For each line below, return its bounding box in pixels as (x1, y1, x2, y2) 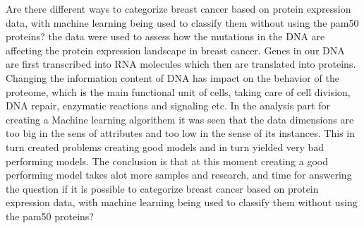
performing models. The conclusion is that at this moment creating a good (6, 153, 328, 168)
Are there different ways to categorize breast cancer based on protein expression (6, 1, 351, 16)
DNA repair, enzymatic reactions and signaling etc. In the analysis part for (6, 98, 330, 113)
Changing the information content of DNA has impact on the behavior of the (6, 70, 339, 85)
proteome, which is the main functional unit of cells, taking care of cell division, (6, 84, 351, 99)
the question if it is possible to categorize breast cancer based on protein (6, 181, 319, 196)
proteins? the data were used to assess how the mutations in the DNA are (6, 29, 325, 44)
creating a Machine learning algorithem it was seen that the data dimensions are (6, 112, 354, 126)
